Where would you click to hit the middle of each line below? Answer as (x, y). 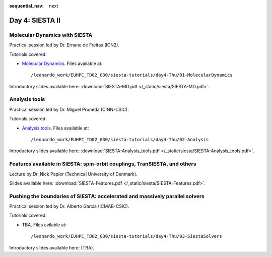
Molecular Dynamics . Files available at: (62, 63)
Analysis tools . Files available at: (55, 128)
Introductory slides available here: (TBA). (52, 247)
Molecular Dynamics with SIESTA (51, 35)
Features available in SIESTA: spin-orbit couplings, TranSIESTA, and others (103, 164)
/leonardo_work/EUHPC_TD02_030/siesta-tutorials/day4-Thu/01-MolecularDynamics (132, 75)
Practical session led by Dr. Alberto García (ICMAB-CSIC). (69, 206)
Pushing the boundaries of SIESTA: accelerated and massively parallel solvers (107, 196)
